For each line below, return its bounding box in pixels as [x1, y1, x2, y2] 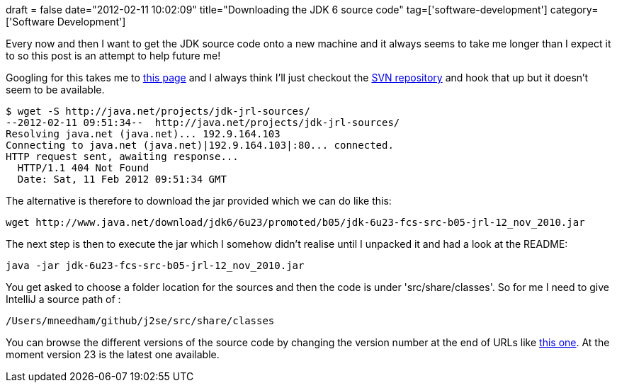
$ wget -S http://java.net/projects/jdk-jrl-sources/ [6, 105, 310, 117]
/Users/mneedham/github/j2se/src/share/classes [6, 315, 275, 326]
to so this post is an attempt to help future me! [6, 50, 221, 62]
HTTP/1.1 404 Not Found [17, 162, 149, 173]
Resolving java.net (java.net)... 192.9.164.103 [6, 128, 281, 139]
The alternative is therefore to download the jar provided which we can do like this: [6, 195, 392, 207]
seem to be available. [6, 84, 105, 96]
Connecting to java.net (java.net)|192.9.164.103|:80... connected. [6, 139, 394, 151]
